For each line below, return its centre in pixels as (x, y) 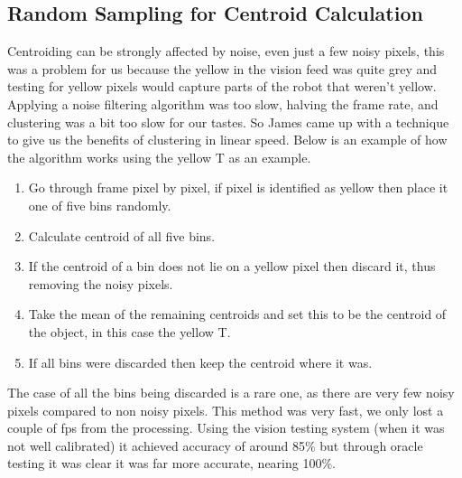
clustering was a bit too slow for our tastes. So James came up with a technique (228, 122)
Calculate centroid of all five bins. (122, 235)
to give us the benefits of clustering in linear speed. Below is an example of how (227, 140)
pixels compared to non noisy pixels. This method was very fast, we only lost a (226, 410)
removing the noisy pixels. (101, 283)
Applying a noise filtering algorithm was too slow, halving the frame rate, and (223, 103)
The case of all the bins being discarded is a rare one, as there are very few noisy (231, 393)
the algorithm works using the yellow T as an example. (159, 157)
